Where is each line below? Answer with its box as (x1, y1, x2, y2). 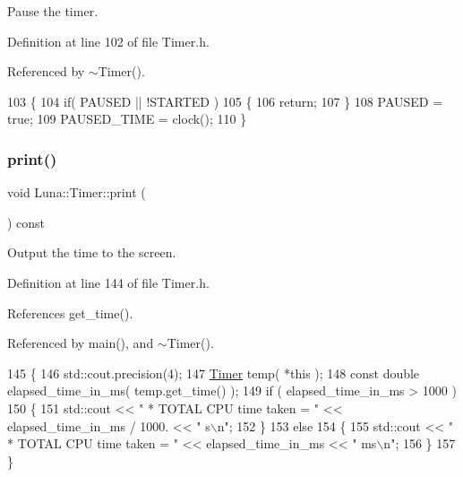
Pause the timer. (7, 2, 99, 20)
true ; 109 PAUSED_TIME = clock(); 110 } (7, 109, 247, 128)
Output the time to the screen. (7, 243, 176, 262)
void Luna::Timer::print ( (7, 183, 146, 202)
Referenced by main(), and (7, 334, 154, 352)
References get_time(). (7, 303, 133, 322)
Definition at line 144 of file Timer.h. (7, 273, 210, 291)
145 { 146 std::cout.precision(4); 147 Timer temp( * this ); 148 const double (7, 363, 420, 382)
